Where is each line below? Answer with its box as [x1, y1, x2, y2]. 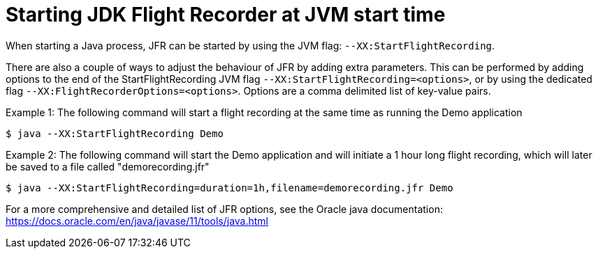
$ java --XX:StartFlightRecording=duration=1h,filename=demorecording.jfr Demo [6, 182, 453, 193]
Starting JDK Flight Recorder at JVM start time [6, 3, 446, 26]
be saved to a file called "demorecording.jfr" [6, 160, 210, 173]
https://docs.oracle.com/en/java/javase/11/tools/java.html [6, 214, 269, 227]
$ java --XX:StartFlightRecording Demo [6, 127, 224, 139]
